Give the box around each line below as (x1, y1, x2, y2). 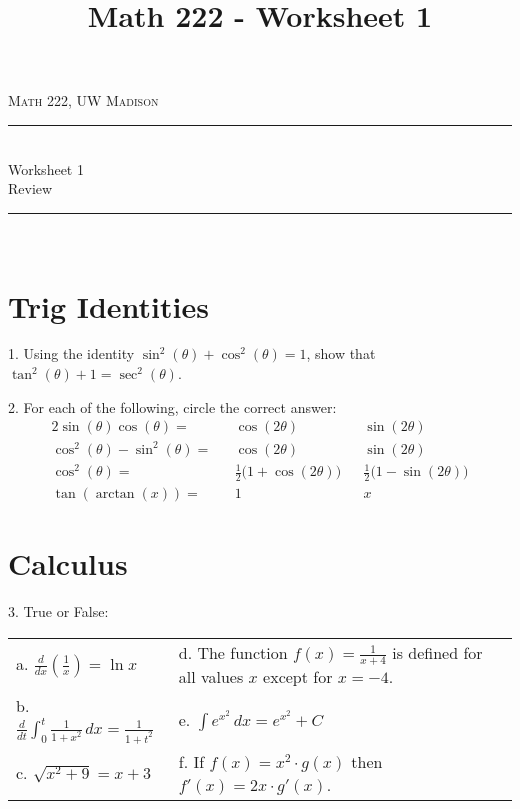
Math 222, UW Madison (8, 90, 159, 111)
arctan (95, 487, 135, 502)
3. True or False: (8, 601, 109, 622)
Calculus (8, 543, 128, 584)
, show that (306, 343, 376, 364)
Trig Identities (8, 285, 209, 326)
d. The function (178, 640, 288, 664)
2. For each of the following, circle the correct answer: (8, 396, 337, 417)
